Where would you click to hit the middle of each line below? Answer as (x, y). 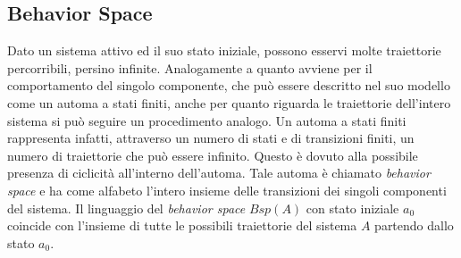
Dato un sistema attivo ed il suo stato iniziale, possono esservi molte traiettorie (224, 50)
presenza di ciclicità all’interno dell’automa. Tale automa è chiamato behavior (219, 173)
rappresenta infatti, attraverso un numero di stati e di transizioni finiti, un (211, 138)
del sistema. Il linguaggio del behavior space (126, 208)
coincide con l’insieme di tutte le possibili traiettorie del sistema (182, 225)
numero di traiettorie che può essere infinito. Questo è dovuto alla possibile (213, 155)
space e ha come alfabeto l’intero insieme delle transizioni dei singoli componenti (227, 190)
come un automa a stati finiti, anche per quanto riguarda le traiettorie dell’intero (229, 102)
